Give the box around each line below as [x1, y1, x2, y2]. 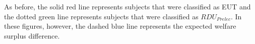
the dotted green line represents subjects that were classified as [4, 11, 199, 21]
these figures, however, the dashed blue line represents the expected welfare [4, 21, 236, 31]
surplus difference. [4, 30, 60, 41]
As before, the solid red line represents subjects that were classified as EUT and [4, 1, 251, 11]
